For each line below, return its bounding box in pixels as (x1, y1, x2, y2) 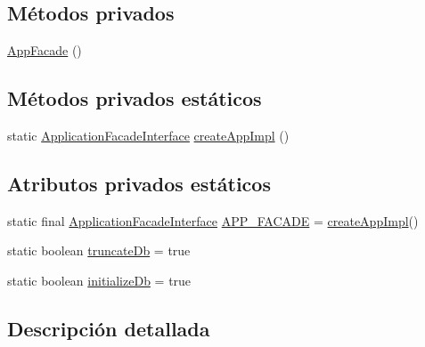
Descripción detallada (7, 314, 210, 342)
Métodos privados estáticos (7, 85, 262, 112)
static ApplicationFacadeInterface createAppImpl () (7, 126, 290, 144)
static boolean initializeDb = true (7, 270, 192, 289)
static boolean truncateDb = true (7, 241, 191, 260)
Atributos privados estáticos (7, 169, 271, 197)
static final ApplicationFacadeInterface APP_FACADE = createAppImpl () (7, 211, 419, 230)
